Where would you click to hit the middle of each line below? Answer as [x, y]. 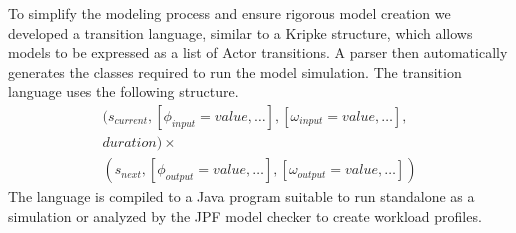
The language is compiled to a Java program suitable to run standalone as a [241, 196]
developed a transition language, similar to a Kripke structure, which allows [240, 32]
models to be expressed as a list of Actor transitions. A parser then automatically [258, 52]
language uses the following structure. [123, 91]
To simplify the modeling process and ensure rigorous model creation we [229, 13]
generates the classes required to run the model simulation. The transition [235, 71]
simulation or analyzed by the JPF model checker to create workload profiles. [245, 215]
